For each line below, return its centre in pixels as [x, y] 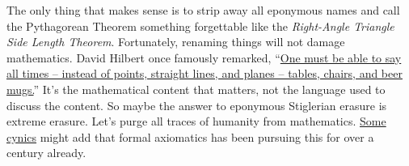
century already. [46, 153]
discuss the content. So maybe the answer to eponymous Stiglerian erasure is [197, 105]
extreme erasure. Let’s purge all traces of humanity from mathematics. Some [196, 121]
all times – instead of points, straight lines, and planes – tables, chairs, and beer [204, 73]
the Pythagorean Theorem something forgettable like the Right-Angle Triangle [200, 26]
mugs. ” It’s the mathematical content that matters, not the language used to [196, 89]
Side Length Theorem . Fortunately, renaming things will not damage [176, 42]
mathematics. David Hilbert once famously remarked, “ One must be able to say [204, 57]
